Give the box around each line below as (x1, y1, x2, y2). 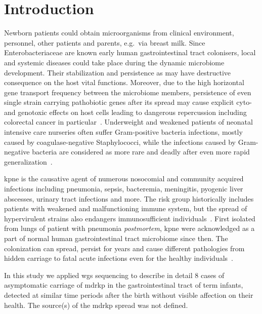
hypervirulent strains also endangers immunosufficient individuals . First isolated (4, 213, 255, 223)
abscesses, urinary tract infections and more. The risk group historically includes (4, 193, 254, 204)
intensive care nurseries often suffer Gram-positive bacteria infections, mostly (4, 127, 243, 137)
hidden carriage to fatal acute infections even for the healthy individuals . (4, 253, 233, 263)
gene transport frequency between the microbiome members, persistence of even (4, 87, 251, 97)
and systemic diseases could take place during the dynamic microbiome (4, 57, 225, 67)
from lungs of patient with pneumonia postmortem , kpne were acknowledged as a (4, 223, 255, 233)
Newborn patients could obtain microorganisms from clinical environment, (4, 27, 234, 38)
